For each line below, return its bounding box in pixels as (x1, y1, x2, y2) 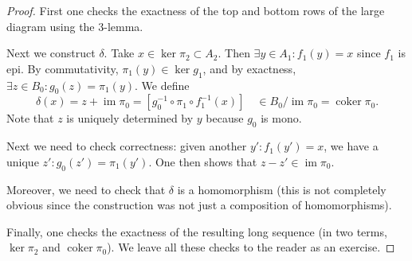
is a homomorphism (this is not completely (177, 181, 386, 197)
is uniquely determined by (66, 110, 194, 127)
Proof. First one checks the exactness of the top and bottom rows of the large (6, 2, 385, 18)
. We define (135, 76, 190, 93)
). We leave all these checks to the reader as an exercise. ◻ (107, 239, 395, 255)
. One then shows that (148, 153, 257, 169)
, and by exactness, (202, 60, 296, 76)
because (206, 110, 244, 127)
